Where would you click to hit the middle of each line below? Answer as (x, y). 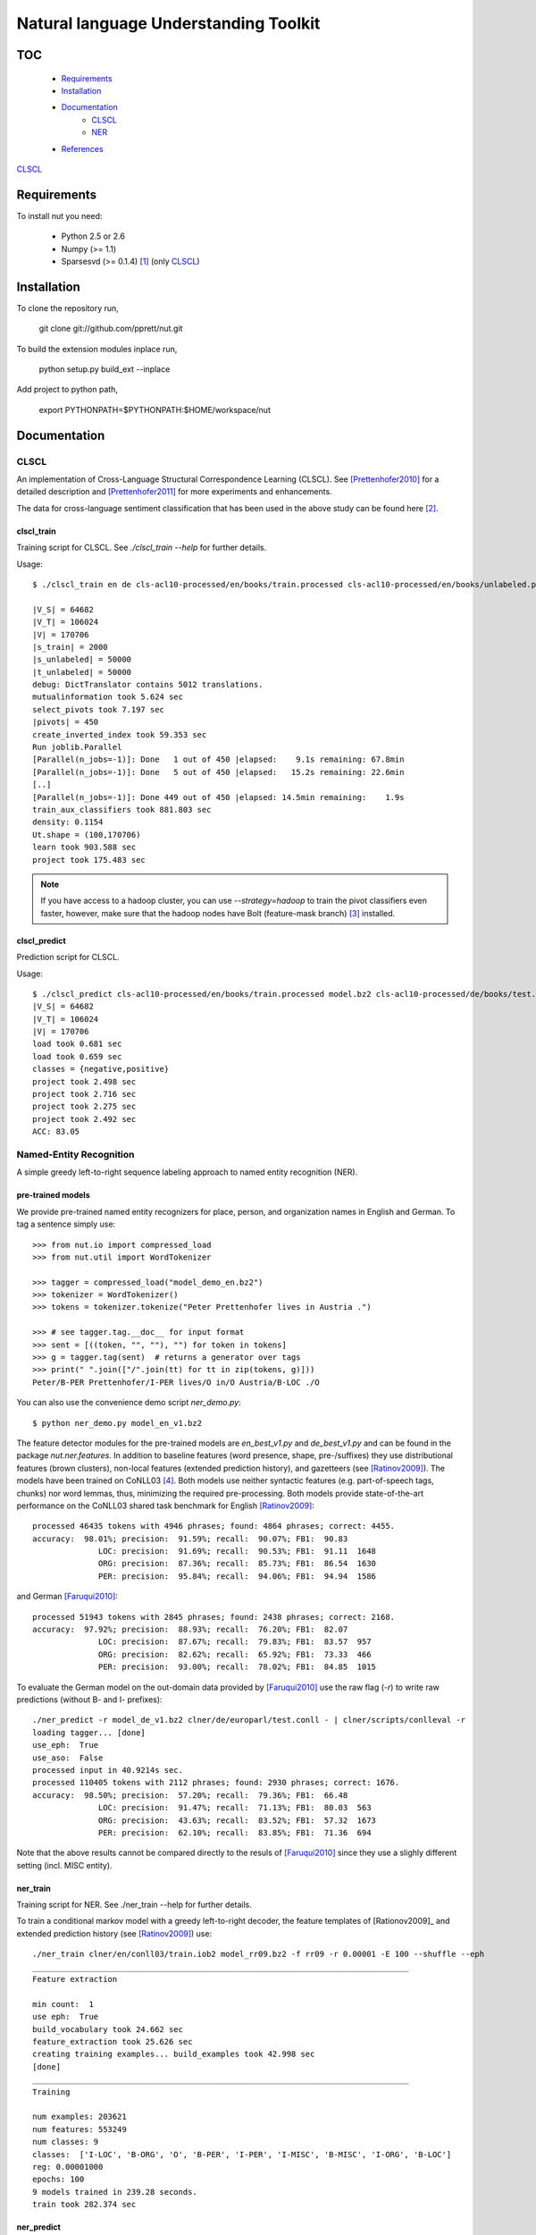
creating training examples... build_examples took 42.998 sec (174, 2054)
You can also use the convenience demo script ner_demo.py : (129, 1403)
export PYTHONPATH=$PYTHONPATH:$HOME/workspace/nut (155, 409)
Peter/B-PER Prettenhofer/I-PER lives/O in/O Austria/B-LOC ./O (176, 1382)
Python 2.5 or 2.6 (93, 236)
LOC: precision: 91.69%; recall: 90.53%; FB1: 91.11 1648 (238, 1552)
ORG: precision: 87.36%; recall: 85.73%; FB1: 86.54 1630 (238, 1564)
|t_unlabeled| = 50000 (82, 672)
